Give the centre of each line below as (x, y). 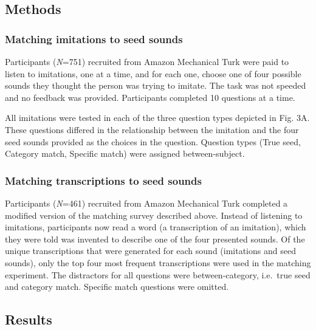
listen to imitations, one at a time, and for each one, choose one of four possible (153, 73)
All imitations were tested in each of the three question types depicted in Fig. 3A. (157, 118)
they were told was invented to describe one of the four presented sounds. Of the (155, 239)
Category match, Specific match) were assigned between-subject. (125, 153)
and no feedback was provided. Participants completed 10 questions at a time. (150, 97)
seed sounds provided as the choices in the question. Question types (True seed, (153, 141)
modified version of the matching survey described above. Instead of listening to (154, 215)
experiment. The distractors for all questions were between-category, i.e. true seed (158, 274)
